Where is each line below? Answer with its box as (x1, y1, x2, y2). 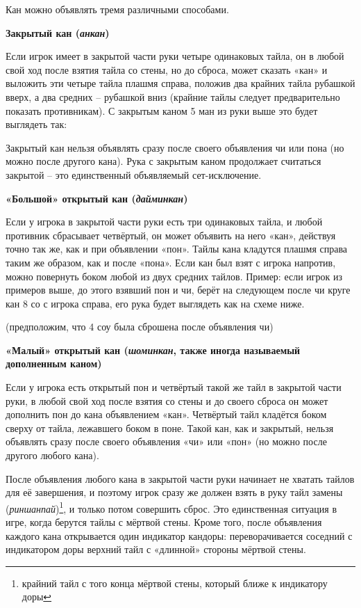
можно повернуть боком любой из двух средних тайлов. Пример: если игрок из (6, 269, 343, 283)
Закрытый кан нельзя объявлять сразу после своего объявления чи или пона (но (6, 140, 344, 154)
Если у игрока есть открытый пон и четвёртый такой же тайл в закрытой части (6, 380, 342, 394)
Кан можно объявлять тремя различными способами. (6, 2, 229, 16)
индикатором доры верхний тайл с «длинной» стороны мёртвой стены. (6, 542, 306, 557)
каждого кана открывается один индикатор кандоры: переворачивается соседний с (6, 528, 353, 543)
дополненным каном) (6, 356, 102, 371)
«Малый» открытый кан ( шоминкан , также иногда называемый (6, 342, 301, 357)
